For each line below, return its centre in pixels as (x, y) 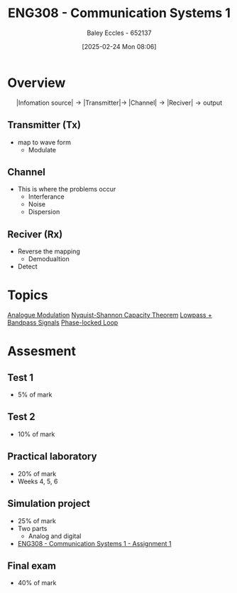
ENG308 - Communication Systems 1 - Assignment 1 (94, 543)
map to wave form (44, 142)
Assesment (42, 351)
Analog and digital (55, 536)
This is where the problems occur (67, 189)
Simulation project (49, 504)
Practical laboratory (52, 457)
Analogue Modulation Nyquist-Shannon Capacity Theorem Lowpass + (110, 315)
